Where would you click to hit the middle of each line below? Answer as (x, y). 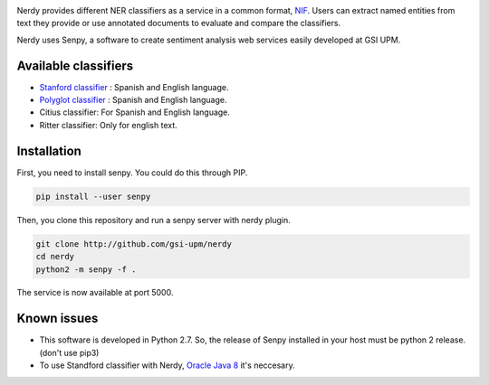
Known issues (58, 319)
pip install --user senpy (93, 196)
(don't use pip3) (69, 352)
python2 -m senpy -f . (86, 269)
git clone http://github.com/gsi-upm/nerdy (134, 244)
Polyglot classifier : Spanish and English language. (133, 100)
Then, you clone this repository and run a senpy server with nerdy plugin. (153, 220)
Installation (49, 150)
